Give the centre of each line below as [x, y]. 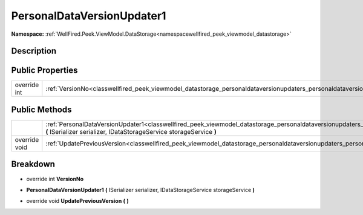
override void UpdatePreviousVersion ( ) [78, 201]
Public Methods [41, 109]
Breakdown [33, 164]
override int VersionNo [55, 179]
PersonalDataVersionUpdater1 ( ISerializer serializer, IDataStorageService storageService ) [141, 190]
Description [34, 51]
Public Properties [44, 71]
